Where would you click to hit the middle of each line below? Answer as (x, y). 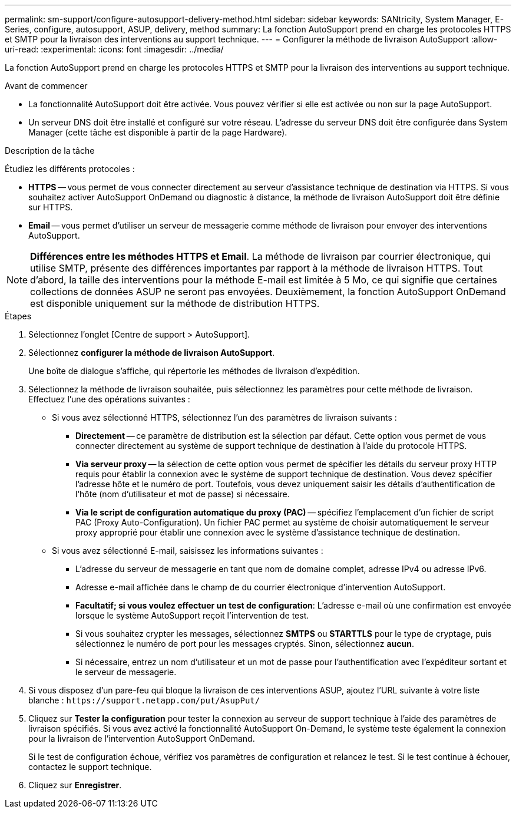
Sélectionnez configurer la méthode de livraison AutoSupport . (152, 353)
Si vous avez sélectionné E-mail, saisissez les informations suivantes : (188, 551)
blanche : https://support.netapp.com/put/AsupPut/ (144, 700)
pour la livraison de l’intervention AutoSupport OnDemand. (142, 738)
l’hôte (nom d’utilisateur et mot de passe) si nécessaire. (183, 494)
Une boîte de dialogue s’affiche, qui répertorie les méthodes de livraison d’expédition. (194, 371)
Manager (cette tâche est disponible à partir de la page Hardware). (158, 132)
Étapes (18, 316)
